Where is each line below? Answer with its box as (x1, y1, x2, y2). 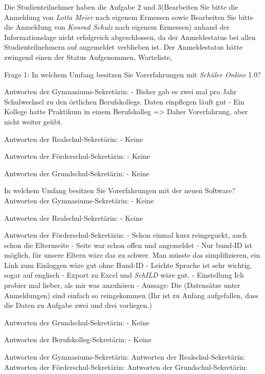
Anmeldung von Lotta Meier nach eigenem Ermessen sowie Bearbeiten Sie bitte (4, 11, 254, 22)
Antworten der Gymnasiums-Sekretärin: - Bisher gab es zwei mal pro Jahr (4, 86, 237, 97)
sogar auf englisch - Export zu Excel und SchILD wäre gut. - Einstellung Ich (4, 269, 244, 280)
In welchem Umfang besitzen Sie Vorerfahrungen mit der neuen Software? (4, 185, 235, 196)
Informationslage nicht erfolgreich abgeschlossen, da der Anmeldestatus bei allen (4, 31, 256, 42)
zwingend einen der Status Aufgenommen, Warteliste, (4, 51, 172, 62)
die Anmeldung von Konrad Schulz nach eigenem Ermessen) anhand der (4, 22, 230, 32)
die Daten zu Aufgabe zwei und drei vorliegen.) (4, 300, 152, 310)
